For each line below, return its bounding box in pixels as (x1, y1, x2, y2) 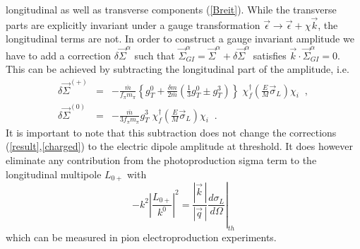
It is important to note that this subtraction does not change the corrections (6, 124, 337, 139)
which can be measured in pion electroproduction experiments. (6, 229, 277, 244)
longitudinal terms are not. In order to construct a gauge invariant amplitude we (6, 31, 354, 46)
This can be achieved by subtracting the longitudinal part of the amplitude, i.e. (6, 62, 349, 76)
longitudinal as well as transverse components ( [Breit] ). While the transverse (6, 2, 337, 16)
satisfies (253, 47, 287, 62)
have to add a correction (6, 47, 112, 62)
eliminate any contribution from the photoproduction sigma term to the (6, 152, 317, 167)
